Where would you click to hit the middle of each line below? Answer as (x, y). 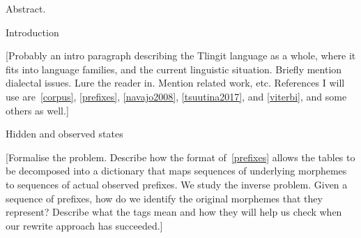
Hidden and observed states (64, 134)
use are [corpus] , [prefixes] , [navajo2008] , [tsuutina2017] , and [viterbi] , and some (176, 96)
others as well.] (37, 110)
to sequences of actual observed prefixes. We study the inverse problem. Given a (177, 184)
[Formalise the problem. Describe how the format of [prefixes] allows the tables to (180, 157)
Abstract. (26, 8)
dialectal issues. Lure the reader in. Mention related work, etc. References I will (175, 83)
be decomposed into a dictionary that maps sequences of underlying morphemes (176, 171)
